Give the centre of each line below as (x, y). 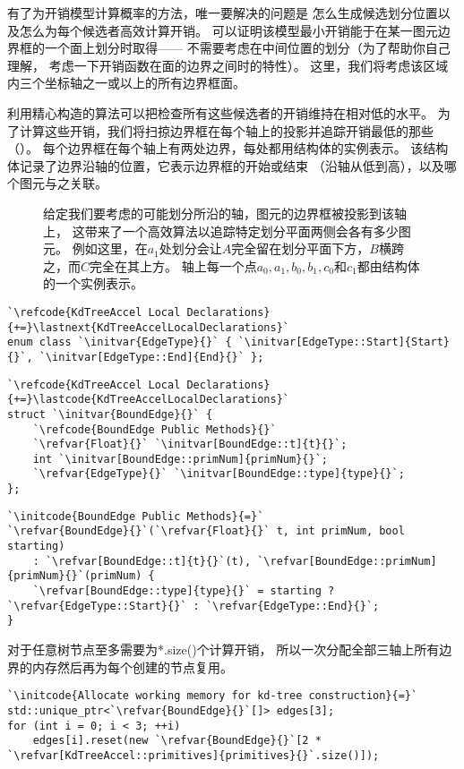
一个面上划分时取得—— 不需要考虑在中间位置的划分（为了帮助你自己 (247, 48)
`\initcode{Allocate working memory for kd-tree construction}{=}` (213, 696)
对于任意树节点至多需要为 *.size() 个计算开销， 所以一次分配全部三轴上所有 (223, 649)
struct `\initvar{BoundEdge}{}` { (110, 414)
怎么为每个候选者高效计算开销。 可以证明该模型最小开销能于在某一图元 (228, 30)
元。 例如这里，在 (95, 248)
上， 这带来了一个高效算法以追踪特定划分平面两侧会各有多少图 (227, 231)
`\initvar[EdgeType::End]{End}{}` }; (151, 357)
